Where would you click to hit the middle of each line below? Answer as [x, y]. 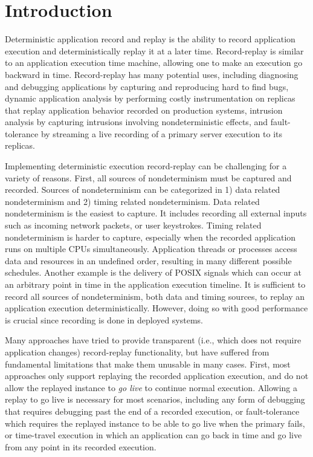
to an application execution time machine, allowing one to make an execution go [154, 63]
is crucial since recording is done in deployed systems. [104, 319]
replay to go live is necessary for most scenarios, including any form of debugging [155, 399]
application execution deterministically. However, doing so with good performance [156, 308]
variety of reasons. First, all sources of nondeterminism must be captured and [148, 177]
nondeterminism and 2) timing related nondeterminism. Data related [132, 201]
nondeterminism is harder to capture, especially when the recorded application [150, 237]
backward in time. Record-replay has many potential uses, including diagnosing [152, 74]
